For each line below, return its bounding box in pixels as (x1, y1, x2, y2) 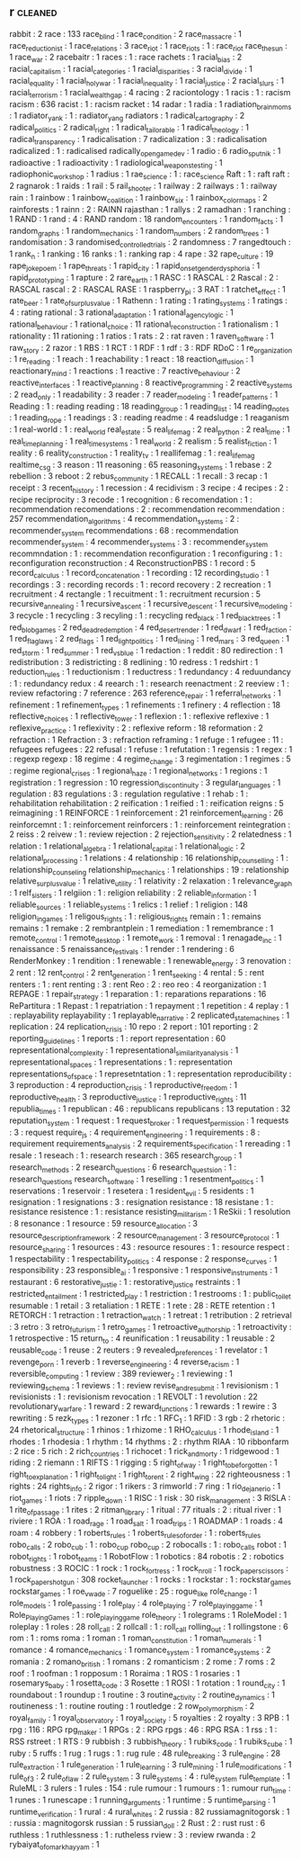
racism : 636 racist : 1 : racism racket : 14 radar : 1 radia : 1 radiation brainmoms (9, 98, 292, 112)
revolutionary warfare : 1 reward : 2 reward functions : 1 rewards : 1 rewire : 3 (9, 1401, 277, 1414)
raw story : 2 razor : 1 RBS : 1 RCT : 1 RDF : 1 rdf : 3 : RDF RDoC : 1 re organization (9, 342, 293, 355)
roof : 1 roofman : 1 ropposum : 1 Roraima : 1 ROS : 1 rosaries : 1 (9, 1667, 241, 1678)
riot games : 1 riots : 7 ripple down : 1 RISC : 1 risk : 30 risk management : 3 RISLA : (9, 1492, 291, 1505)
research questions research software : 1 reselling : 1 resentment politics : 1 (9, 1173, 264, 1186)
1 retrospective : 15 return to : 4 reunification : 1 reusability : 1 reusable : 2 (9, 1333, 276, 1346)
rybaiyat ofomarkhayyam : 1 (9, 1839, 100, 1852)
